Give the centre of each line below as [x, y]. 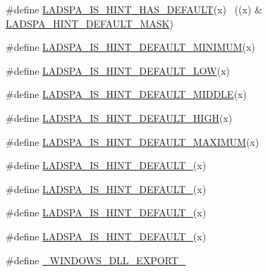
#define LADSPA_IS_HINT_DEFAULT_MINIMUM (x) [130, 47]
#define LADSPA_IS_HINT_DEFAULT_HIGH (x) [119, 117]
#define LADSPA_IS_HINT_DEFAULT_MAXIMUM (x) [133, 141]
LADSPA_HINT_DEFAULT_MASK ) [90, 23]
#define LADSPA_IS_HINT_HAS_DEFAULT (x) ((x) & [134, 9]
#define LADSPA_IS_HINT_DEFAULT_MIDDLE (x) [126, 94]
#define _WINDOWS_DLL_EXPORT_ [96, 260]
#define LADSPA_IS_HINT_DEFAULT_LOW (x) [118, 70]
